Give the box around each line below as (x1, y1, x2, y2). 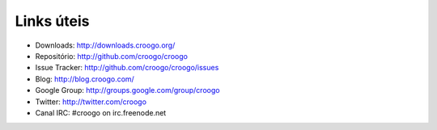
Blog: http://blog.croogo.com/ (35, 73, 135, 84)
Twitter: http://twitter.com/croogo (35, 97, 147, 107)
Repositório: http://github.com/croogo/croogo (35, 51, 188, 61)
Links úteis (15, 12, 90, 30)
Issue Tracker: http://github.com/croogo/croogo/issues (35, 63, 219, 73)
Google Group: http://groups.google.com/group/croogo (35, 86, 220, 95)
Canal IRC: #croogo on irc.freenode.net (35, 107, 167, 117)
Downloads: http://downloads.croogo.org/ (35, 40, 176, 50)
